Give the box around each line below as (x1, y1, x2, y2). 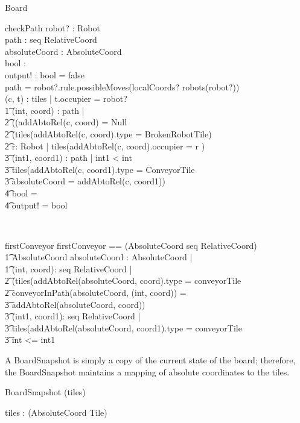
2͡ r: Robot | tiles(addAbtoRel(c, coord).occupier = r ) (5, 139, 205, 152)
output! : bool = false (5, 68, 85, 81)
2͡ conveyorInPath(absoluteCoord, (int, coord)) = (5, 286, 187, 299)
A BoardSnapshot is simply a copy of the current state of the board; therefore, (5, 354, 296, 366)
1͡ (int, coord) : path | (5, 104, 85, 116)
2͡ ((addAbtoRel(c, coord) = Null (5, 116, 127, 128)
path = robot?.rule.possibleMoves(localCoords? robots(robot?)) (5, 80, 240, 93)
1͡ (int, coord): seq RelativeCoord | (5, 262, 132, 275)
